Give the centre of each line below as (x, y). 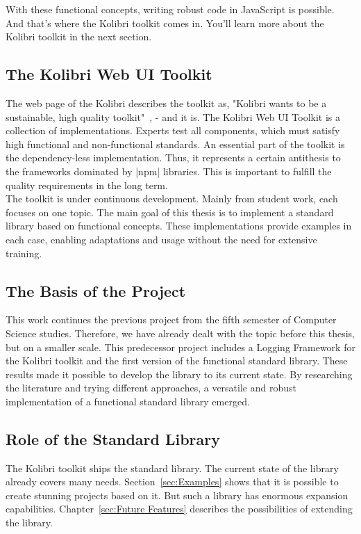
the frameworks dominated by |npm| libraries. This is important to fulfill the (169, 171)
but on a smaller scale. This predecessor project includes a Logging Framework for (180, 347)
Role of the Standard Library (113, 438)
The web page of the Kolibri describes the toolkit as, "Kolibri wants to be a (166, 103)
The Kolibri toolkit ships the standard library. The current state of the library (172, 468)
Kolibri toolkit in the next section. (79, 37)
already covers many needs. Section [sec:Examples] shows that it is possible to (172, 482)
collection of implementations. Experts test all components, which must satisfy (173, 130)
